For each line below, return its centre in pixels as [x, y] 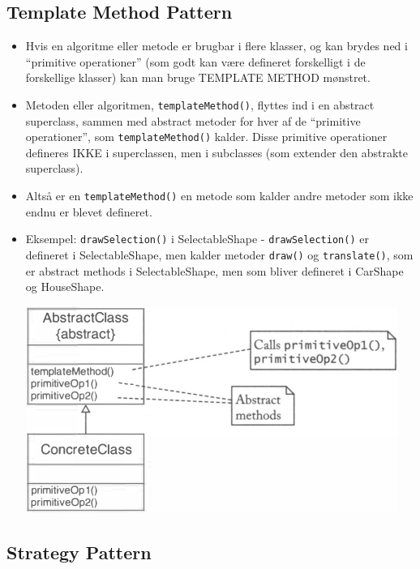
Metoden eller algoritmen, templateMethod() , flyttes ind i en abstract [200, 104]
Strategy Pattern [79, 552]
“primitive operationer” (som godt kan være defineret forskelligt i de [195, 61]
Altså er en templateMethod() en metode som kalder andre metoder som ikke [219, 196]
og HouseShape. [65, 287]
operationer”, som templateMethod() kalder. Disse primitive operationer [206, 137]
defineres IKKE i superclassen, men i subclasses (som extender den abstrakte [217, 152]
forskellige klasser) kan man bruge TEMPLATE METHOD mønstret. [198, 77]
